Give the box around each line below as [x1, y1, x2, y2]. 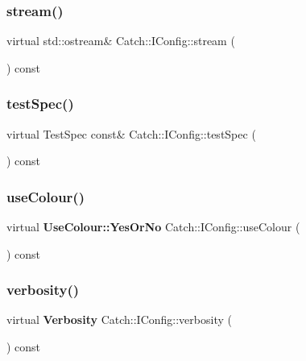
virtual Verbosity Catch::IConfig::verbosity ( [6, 311, 232, 328]
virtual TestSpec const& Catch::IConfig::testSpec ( [6, 125, 256, 142]
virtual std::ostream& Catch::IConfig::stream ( [6, 32, 235, 49]
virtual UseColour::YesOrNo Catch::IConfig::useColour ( [6, 218, 300, 235]
